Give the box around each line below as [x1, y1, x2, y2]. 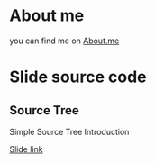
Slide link [9, 143, 43, 154]
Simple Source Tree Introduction [9, 126, 130, 137]
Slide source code [9, 67, 147, 87]
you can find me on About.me [9, 35, 120, 46]
